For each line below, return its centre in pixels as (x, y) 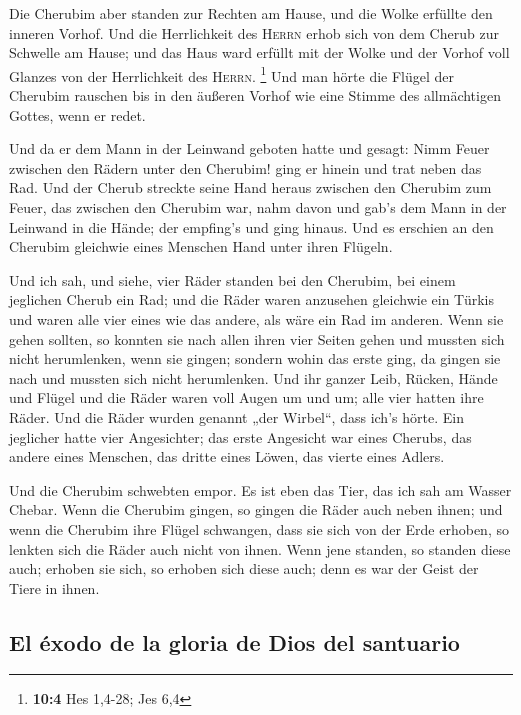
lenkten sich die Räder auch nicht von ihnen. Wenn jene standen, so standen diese (260, 548)
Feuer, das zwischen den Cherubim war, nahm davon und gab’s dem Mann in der (258, 207)
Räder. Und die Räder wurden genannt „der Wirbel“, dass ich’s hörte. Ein (236, 416)
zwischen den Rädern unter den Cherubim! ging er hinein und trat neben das (245, 167)
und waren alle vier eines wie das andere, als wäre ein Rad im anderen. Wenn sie (256, 318)
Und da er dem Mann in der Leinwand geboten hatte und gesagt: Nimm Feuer (249, 148)
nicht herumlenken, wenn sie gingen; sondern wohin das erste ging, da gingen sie (255, 358)
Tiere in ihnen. (54, 587)
